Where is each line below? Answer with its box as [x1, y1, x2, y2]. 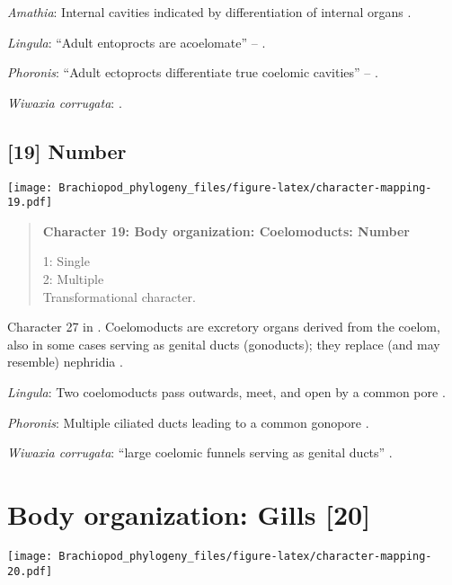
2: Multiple [42, 270, 104, 288]
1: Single [42, 252, 90, 270]
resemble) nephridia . [7, 352, 123, 371]
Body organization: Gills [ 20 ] [7, 496, 371, 533]
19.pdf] [7, 196, 53, 209]
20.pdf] [7, 564, 53, 578]
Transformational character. [42, 287, 196, 306]
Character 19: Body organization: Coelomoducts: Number [42, 221, 410, 240]
